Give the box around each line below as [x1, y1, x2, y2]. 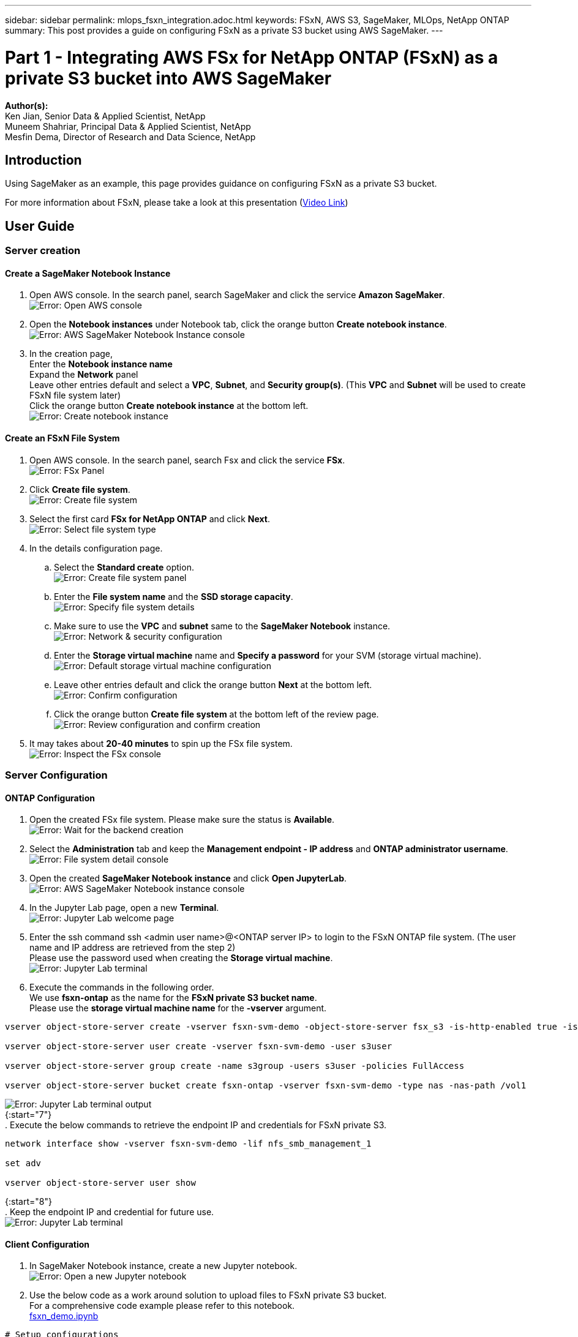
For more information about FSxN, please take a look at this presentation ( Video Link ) [5, 197, 348, 208]
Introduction [5, 152, 82, 168]
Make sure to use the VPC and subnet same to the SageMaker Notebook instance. [54, 620, 391, 631]
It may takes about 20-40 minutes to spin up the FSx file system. [29, 738, 293, 749]
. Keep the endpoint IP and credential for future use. [5, 1207, 214, 1218]
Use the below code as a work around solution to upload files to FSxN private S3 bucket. [29, 1290, 387, 1301]
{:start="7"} [5, 1109, 52, 1120]
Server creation [5, 244, 81, 257]
